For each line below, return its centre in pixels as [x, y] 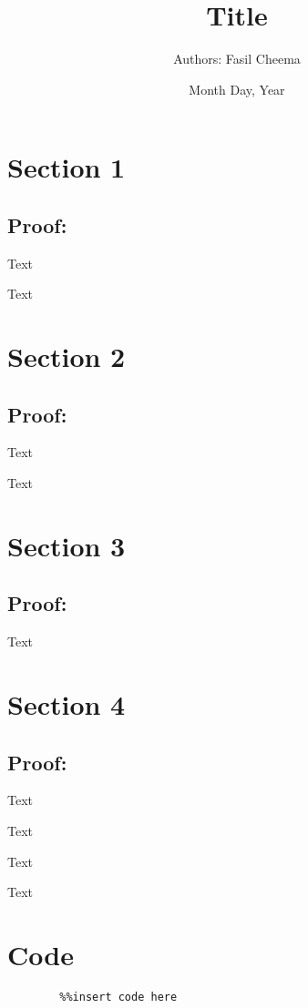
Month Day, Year [237, 89]
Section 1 [67, 167]
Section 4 [67, 704]
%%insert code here [118, 997]
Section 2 [67, 356]
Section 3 [67, 545]
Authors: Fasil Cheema [237, 59]
